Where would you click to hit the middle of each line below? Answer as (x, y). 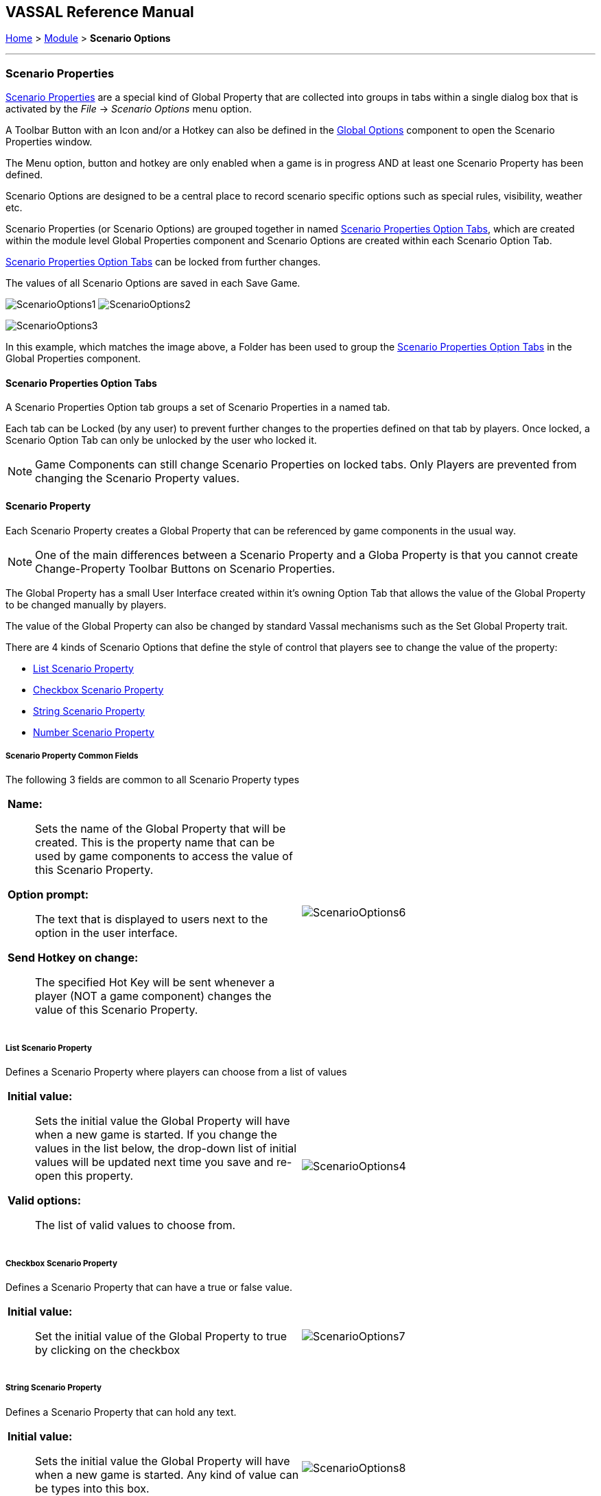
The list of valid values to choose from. (135, 1225)
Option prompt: (48, 895)
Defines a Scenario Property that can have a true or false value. (149, 1287)
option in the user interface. (106, 933)
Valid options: (45, 1201)
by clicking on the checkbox (108, 1350)
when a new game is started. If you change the (156, 1135)
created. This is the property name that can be (155, 843)
